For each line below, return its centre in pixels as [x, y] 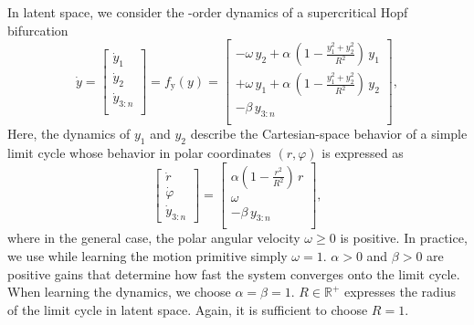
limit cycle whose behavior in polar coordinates [139, 152]
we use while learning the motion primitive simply [147, 256]
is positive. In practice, [404, 238]
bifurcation [38, 30]
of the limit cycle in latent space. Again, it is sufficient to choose [188, 309]
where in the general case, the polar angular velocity [154, 238]
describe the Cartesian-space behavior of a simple [329, 134]
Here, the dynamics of [69, 134]
